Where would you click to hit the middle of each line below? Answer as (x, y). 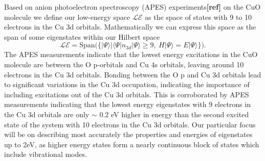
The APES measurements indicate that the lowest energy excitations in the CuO (131, 54)
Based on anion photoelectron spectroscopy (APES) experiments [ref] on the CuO (132, 7)
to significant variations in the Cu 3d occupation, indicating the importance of (127, 84)
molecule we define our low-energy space (67, 17)
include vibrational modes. (46, 154)
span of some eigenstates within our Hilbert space (82, 36)
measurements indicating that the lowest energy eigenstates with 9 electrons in (127, 104)
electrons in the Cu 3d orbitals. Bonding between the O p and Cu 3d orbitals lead (133, 74)
